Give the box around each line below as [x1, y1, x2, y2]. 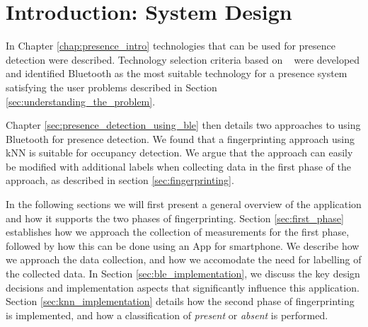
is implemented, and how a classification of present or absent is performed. [6, 307, 328, 322]
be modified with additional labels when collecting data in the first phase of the [6, 159, 351, 173]
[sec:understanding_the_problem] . [6, 93, 156, 108]
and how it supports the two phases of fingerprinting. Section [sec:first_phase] [6, 210, 344, 225]
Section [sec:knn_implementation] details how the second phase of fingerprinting [6, 294, 355, 309]
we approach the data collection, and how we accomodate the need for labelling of [6, 252, 362, 267]
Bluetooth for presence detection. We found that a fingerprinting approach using [6, 131, 355, 146]
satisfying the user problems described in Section [6, 79, 217, 94]
